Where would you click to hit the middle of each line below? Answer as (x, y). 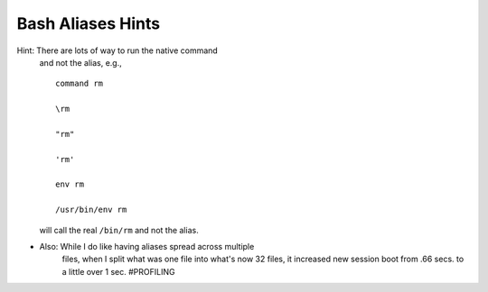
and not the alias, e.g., (80, 62)
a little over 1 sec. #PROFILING (118, 271)
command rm (80, 84)
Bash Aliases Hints (89, 23)
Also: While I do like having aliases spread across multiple (147, 247)
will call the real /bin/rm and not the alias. (119, 230)
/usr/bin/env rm (91, 210)
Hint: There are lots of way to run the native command (117, 50)
